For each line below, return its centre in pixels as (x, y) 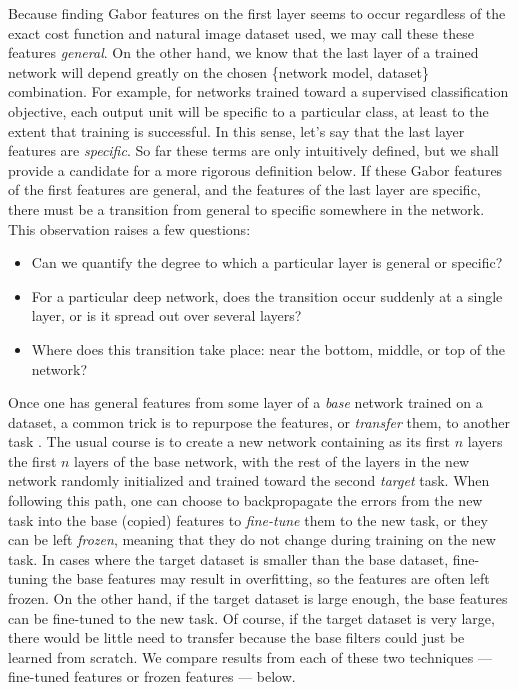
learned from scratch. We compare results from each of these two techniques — (250, 656)
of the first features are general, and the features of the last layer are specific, (244, 189)
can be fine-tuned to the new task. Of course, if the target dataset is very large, (251, 617)
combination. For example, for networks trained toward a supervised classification (258, 91)
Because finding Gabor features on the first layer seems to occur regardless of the (257, 13)
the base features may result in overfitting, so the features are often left (271, 578)
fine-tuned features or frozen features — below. (152, 676)
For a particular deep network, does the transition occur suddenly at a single (267, 295)
